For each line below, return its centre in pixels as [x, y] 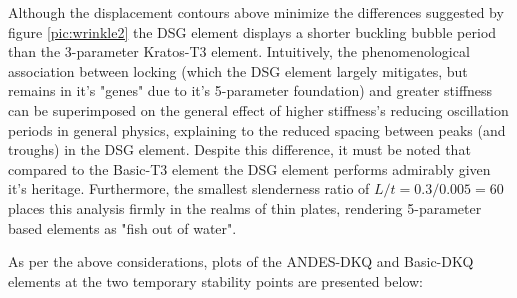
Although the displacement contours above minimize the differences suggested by [256, 12]
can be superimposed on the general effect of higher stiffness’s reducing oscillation [258, 109]
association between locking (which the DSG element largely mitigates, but [238, 70]
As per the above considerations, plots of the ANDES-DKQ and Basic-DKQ [241, 261]
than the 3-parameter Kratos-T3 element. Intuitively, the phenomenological [239, 51]
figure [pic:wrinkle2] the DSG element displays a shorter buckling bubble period [252, 31]
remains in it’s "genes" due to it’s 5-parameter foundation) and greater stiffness [250, 90]
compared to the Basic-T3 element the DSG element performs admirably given [249, 168]
